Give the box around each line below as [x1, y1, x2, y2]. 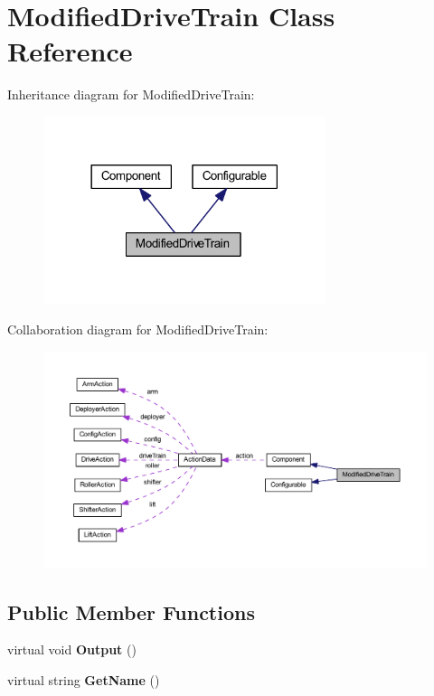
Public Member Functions [7, 597, 255, 625]
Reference [7, 33, 133, 70]
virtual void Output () [7, 640, 137, 659]
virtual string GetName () [7, 671, 160, 689]
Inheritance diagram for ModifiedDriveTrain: [7, 85, 255, 104]
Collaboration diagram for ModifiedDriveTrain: [7, 320, 269, 339]
